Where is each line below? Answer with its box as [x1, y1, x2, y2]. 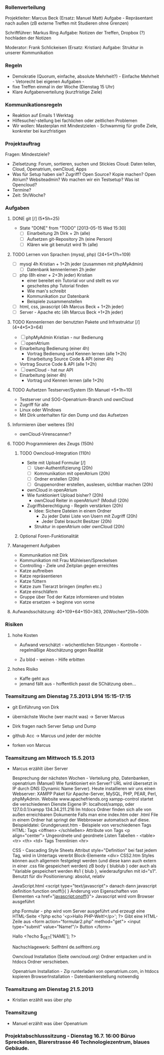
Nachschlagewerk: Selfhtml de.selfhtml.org [12, 944, 100, 950]
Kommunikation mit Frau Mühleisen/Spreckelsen [19, 557, 118, 564]
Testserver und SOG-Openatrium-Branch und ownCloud [19, 396, 134, 402]
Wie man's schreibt [27, 288, 66, 294]
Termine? [12, 187, 31, 193]
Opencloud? [12, 182, 37, 188]
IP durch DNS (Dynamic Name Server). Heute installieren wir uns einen [12, 786, 156, 792]
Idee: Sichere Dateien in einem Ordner [34, 508, 111, 514]
